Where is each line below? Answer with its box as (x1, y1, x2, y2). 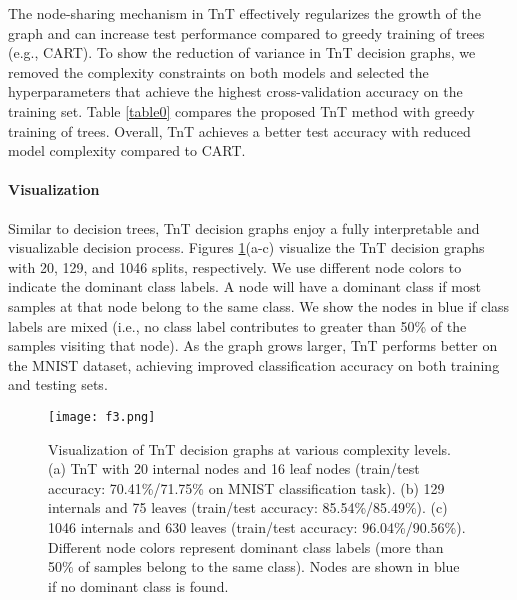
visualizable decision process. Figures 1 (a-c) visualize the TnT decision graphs (8, 237, 485, 258)
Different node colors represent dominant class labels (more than (48, 536, 444, 557)
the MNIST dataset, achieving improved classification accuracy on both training (8, 354, 500, 375)
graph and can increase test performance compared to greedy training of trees (8, 22, 485, 43)
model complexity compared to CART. (8, 140, 246, 161)
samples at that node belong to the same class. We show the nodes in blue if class (8, 295, 510, 316)
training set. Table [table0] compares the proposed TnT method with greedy (8, 100, 475, 121)
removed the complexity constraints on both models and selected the (8, 61, 429, 82)
